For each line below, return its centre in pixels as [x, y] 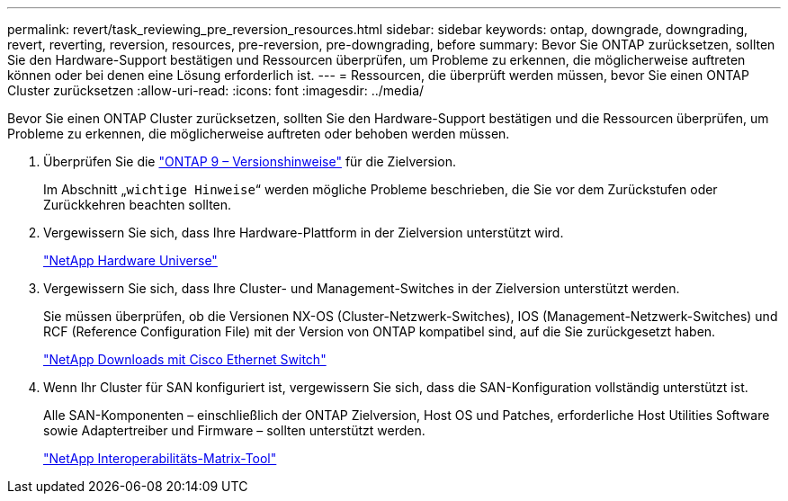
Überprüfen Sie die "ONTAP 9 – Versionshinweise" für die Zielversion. [250, 161]
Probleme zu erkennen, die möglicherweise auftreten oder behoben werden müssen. [259, 134]
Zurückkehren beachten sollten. [138, 205]
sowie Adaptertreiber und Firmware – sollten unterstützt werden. [234, 430]
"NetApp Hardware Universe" [130, 260]
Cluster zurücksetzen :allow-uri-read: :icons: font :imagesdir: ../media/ [216, 90]
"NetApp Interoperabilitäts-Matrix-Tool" [160, 458]
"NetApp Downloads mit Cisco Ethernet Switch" [185, 359]
